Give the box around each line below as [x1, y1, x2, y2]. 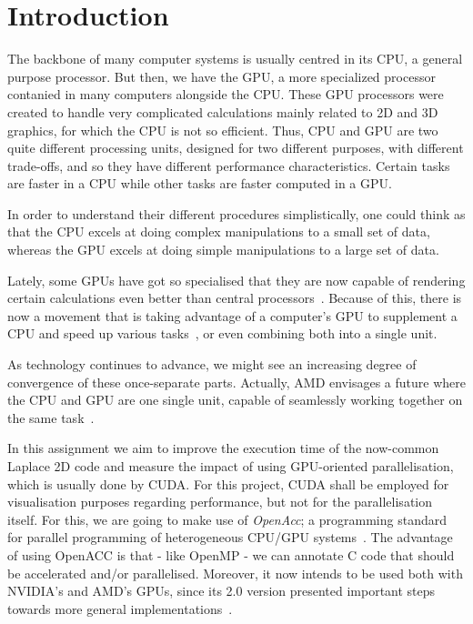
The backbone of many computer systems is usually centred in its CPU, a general [7, 49, 463, 68]
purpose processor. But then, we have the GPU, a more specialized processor [7, 66, 436, 86]
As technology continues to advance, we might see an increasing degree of [7, 355, 417, 374]
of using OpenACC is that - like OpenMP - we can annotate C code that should [7, 545, 455, 564]
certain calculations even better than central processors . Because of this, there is [7, 288, 462, 307]
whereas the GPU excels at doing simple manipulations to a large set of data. [7, 240, 439, 259]
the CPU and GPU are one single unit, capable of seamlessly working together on [7, 390, 463, 409]
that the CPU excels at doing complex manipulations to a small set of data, [7, 222, 430, 241]
